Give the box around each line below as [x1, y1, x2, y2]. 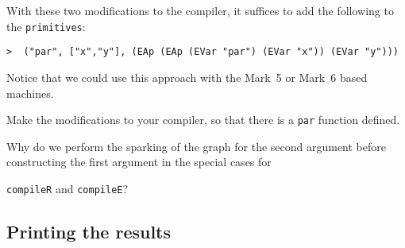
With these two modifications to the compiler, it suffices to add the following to [6, 2, 394, 18]
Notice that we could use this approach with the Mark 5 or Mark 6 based [6, 68, 368, 85]
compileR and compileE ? [6, 180, 129, 196]
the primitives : [6, 17, 86, 34]
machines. [6, 84, 54, 101]
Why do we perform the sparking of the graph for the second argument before [6, 138, 387, 154]
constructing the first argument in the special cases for [6, 153, 272, 170]
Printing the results [6, 219, 172, 243]
